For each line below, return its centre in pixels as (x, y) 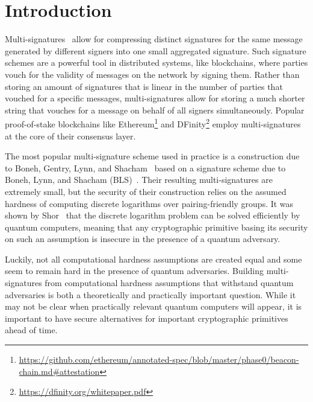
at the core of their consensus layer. (70, 136)
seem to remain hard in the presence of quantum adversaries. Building (135, 271)
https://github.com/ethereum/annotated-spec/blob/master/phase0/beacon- (159, 359)
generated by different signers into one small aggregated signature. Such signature (156, 50)
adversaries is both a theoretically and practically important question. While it (150, 294)
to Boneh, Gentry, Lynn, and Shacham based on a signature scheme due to (145, 168)
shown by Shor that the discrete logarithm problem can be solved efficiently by (153, 215)
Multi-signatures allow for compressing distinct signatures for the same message (154, 39)
